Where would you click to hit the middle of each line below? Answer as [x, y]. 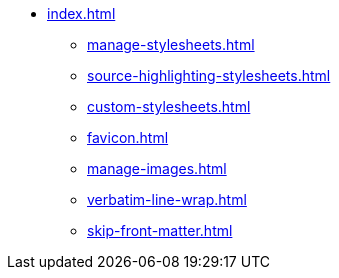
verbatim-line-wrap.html [167, 199]
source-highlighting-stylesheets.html [209, 75]
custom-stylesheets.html [169, 106]
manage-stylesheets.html [171, 44]
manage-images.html [157, 168]
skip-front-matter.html [160, 230]
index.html [81, 13]
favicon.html [128, 137]
